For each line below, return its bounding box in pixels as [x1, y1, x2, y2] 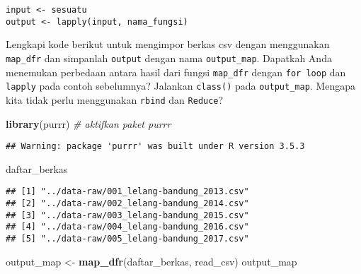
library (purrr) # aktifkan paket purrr [6, 116, 171, 131]
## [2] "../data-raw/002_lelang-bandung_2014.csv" [6, 198, 249, 209]
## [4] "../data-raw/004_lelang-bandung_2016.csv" [6, 222, 249, 232]
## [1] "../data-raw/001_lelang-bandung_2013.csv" [6, 186, 249, 197]
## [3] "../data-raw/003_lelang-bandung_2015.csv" [6, 210, 249, 220]
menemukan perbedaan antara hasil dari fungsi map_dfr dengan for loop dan [6, 64, 346, 79]
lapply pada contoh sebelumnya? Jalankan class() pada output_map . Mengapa [6, 78, 355, 93]
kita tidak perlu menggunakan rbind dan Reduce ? [6, 92, 224, 107]
